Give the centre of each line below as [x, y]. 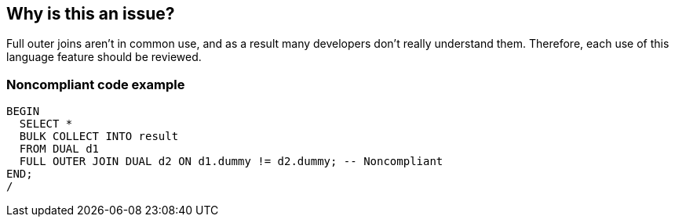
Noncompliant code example [96, 84]
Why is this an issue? [91, 14]
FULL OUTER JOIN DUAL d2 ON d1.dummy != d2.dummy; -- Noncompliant [231, 162]
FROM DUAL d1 [59, 149]
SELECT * [46, 124]
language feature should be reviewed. [104, 57]
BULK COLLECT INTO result [99, 137]
